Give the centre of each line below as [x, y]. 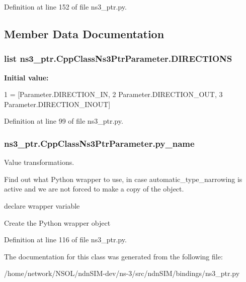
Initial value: [26, 77]
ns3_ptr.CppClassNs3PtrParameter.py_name [99, 143]
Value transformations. [39, 162]
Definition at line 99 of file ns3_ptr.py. [64, 121]
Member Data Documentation [84, 33]
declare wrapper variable [42, 205]
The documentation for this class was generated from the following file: [113, 256]
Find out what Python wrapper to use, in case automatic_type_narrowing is [123, 179]
